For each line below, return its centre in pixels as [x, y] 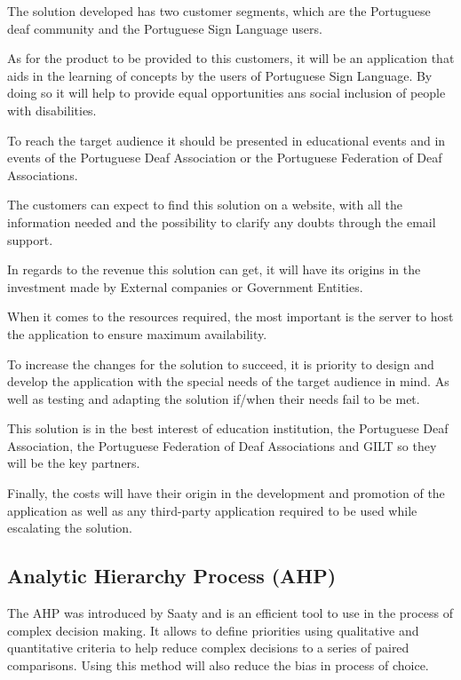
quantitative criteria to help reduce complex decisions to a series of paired [208, 648]
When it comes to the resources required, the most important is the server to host [230, 316]
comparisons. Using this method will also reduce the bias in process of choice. [218, 664]
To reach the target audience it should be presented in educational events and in [227, 140]
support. [30, 239]
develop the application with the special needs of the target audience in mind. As [228, 381]
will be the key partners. [74, 463]
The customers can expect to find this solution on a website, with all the [205, 205]
